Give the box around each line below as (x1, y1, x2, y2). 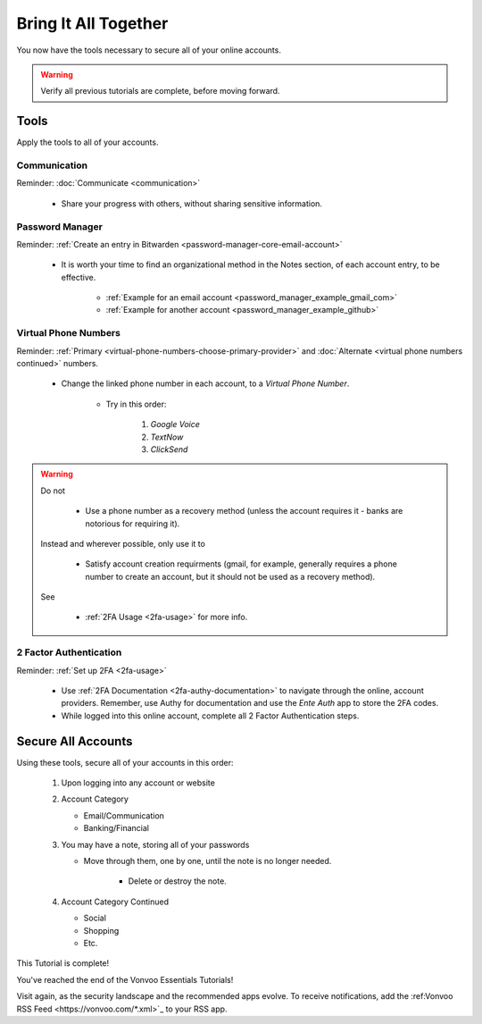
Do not (40, 485, 66, 496)
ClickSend (150, 443, 188, 455)
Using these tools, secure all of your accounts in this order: (16, 757, 234, 768)
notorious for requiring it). (85, 518, 180, 529)
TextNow (150, 432, 184, 442)
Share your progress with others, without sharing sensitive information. (61, 197, 323, 209)
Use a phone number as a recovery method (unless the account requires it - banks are (85, 506, 403, 516)
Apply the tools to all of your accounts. (16, 137, 159, 147)
